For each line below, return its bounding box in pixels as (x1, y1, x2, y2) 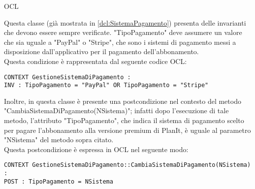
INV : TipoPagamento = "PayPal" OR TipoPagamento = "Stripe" (4, 82, 209, 89)
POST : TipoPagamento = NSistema (4, 178, 113, 185)
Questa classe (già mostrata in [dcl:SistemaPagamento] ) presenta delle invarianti (4, 17, 246, 28)
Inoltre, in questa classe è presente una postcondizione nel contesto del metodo (4, 95, 241, 106)
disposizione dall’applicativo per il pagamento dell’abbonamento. (4, 46, 199, 57)
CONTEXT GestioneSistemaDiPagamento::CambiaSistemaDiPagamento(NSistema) (4, 161, 251, 169)
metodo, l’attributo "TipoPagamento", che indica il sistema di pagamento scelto (4, 115, 244, 126)
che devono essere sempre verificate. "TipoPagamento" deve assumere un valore (4, 27, 242, 37)
